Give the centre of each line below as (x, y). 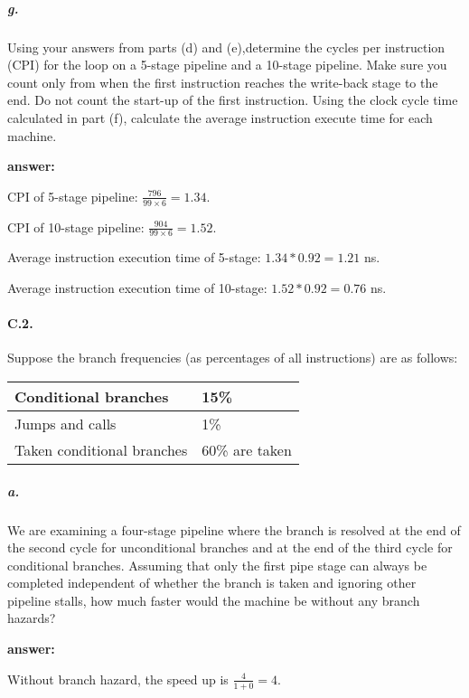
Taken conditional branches (101, 449)
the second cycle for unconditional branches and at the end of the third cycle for (230, 547)
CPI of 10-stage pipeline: (76, 226)
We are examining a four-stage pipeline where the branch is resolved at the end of (234, 529)
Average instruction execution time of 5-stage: (134, 257)
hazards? (32, 618)
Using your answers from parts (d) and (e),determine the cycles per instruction (226, 47)
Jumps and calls (66, 423)
